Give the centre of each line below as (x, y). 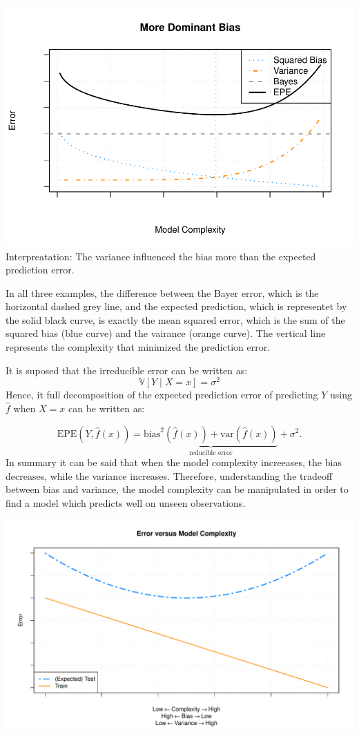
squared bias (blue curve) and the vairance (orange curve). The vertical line (166, 333)
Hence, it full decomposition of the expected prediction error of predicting (162, 395)
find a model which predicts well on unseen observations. (126, 502)
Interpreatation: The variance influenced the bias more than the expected (161, 256)
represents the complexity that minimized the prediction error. (138, 347)
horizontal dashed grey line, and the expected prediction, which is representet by (176, 306)
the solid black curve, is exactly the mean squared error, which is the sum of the (175, 319)
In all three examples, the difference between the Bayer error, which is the (162, 292)
